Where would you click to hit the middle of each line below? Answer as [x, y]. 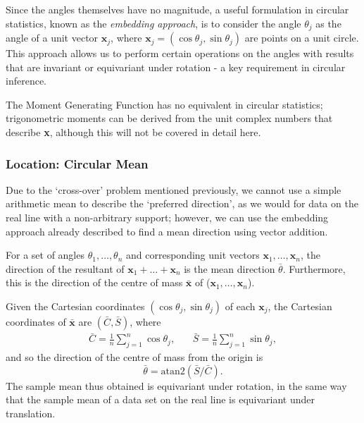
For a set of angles [45, 255]
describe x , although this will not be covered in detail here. [133, 132]
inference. [26, 81]
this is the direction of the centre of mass [94, 282]
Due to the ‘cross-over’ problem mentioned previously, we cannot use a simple [174, 189]
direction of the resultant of [65, 268]
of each [240, 306]
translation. [31, 413]
